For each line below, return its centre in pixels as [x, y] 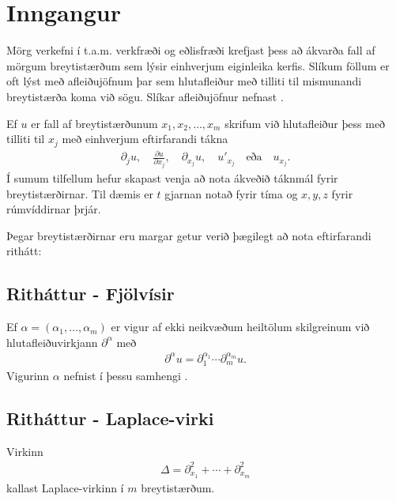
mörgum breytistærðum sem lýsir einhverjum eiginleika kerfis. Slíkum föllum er [198, 65]
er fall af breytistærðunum [94, 123]
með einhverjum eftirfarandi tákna [145, 139]
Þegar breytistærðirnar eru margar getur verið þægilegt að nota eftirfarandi [189, 235]
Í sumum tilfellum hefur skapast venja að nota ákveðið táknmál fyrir [172, 178]
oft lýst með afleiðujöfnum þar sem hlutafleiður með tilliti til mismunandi [184, 81]
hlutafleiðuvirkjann [52, 342]
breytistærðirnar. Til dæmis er [80, 193]
